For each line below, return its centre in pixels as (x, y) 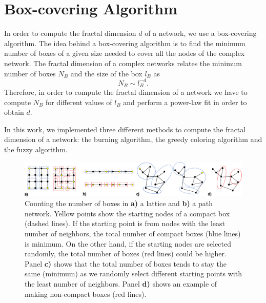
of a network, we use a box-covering (201, 33)
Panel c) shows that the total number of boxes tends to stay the (126, 263)
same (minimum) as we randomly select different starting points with (133, 274)
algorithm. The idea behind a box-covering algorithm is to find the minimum (125, 43)
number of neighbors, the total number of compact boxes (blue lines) (133, 234)
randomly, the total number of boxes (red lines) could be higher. (126, 254)
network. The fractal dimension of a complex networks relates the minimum (123, 63)
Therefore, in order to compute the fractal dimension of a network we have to (126, 92)
